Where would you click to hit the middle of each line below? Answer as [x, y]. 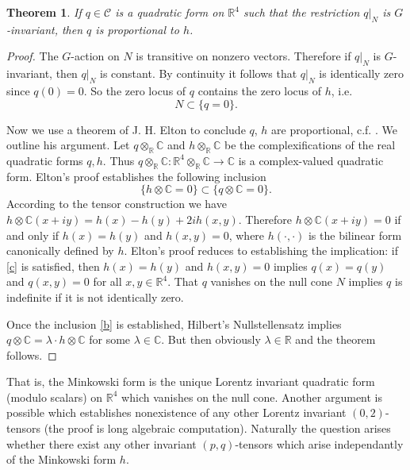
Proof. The [33, 56]
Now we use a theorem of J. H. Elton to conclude [126, 129]
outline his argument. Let [68, 145]
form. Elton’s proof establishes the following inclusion [136, 176]
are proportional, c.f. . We [334, 129]
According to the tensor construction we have [117, 204]
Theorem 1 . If [44, 12]
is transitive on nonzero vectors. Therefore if [243, 56]
